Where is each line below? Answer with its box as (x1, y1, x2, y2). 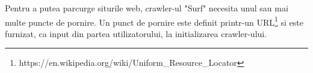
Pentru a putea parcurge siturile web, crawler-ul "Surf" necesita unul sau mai (5, 2, 288, 14)
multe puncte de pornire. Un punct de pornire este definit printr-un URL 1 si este (5, 14, 303, 28)
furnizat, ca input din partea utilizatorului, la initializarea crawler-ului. (5, 27, 267, 39)
